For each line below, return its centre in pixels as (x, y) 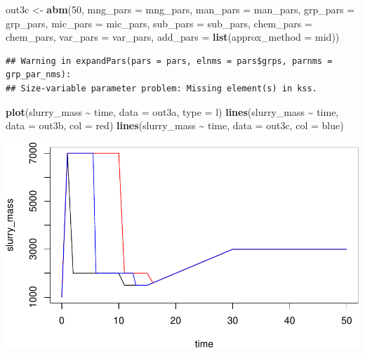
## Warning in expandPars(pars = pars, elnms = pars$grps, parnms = (169, 61)
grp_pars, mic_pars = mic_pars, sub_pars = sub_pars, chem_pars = (159, 23)
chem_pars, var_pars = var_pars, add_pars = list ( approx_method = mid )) (173, 37)
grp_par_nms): (39, 75)
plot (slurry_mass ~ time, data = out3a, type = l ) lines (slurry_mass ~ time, (172, 111)
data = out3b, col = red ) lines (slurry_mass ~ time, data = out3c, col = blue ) (175, 125)
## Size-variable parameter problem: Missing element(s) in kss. (161, 88)
